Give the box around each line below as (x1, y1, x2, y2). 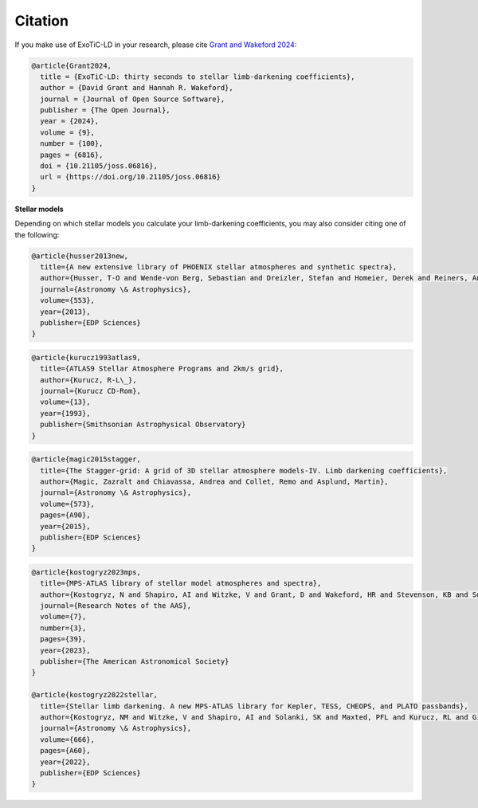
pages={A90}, (40, 511, 91, 520)
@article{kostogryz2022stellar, (31, 690, 159, 700)
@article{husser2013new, (31, 251, 129, 261)
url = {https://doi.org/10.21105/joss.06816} (40, 172, 221, 182)
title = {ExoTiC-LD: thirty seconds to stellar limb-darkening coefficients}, (40, 72, 355, 81)
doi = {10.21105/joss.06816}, (40, 162, 159, 171)
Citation (14, 12, 69, 29)
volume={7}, (40, 612, 87, 622)
